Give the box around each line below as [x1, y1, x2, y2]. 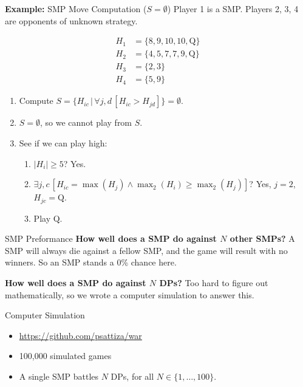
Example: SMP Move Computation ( [5, 2, 147, 15]
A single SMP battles [19, 369, 99, 382]
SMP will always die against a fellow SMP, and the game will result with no [5, 244, 288, 256]
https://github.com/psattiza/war [19, 329, 142, 341]
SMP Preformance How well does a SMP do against [5, 232, 217, 245]
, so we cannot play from [40, 116, 132, 129]
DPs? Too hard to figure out [159, 276, 268, 289]
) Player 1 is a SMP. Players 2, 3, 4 [167, 2, 299, 15]
